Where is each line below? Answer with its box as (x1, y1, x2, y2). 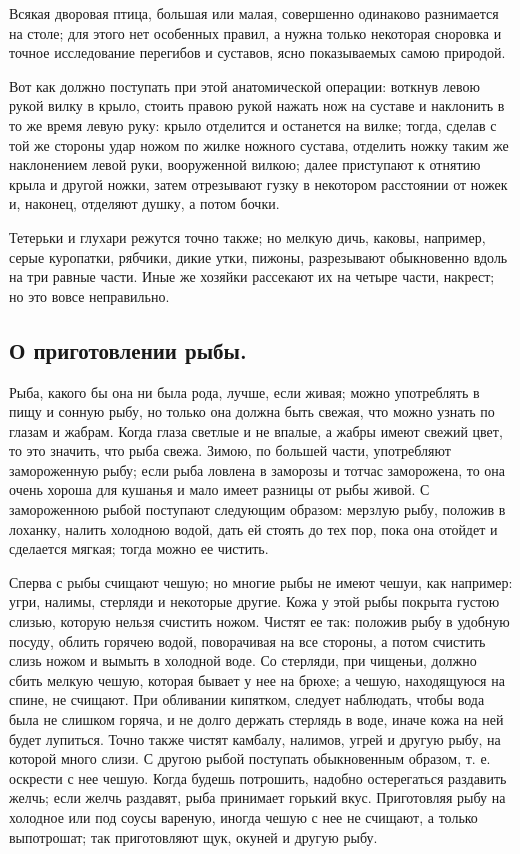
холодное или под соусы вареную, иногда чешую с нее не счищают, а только (9, 806, 478, 827)
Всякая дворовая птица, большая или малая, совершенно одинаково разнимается (9, 3, 499, 23)
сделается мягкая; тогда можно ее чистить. (9, 538, 269, 559)
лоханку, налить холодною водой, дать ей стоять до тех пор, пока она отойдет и (9, 518, 498, 539)
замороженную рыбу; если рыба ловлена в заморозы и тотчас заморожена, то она (9, 459, 506, 480)
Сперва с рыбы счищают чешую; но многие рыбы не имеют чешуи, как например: (9, 571, 513, 592)
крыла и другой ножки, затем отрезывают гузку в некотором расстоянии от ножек (9, 173, 508, 194)
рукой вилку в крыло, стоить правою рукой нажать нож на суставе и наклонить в (9, 95, 505, 116)
